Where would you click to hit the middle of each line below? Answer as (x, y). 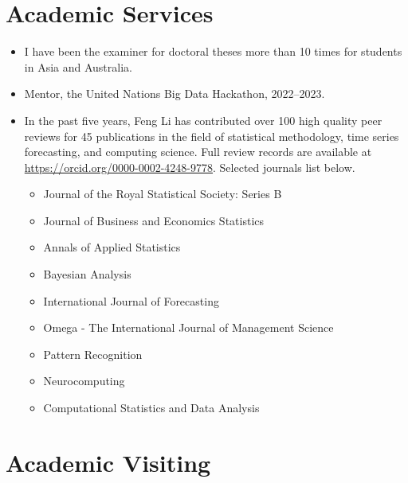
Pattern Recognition (93, 354)
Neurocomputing (84, 381)
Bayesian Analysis (87, 274)
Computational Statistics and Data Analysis (151, 408)
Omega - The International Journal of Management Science (188, 327)
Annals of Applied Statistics (112, 247)
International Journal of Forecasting (131, 300)
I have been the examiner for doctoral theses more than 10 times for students (213, 51)
